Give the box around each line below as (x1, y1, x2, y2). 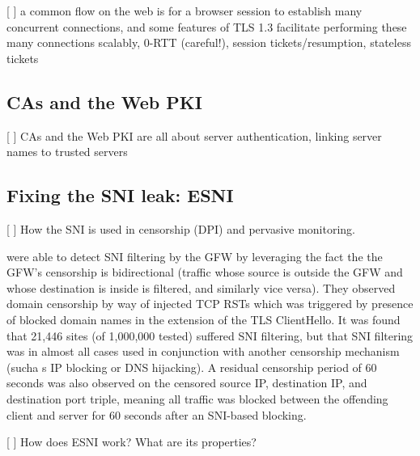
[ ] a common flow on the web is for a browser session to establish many (6, 2, 363, 19)
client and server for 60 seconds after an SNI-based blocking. (6, 406, 307, 423)
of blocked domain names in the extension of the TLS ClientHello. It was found (6, 310, 401, 327)
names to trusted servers (6, 143, 128, 160)
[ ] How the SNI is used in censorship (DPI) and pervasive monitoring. (6, 220, 356, 237)
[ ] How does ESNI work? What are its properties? (6, 433, 257, 450)
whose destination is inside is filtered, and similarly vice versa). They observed (6, 279, 396, 296)
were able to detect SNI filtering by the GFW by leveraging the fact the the (6, 247, 383, 264)
